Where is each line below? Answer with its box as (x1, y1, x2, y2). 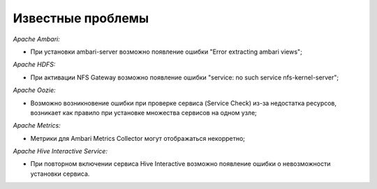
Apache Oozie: (13, 86, 56, 94)
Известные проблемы (13, 10, 149, 26)
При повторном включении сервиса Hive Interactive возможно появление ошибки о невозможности (30, 160, 331, 168)
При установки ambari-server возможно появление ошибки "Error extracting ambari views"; (30, 47, 303, 56)
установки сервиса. (30, 169, 90, 178)
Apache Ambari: (13, 35, 61, 43)
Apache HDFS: (13, 60, 56, 69)
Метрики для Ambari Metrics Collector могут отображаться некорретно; (30, 134, 246, 142)
